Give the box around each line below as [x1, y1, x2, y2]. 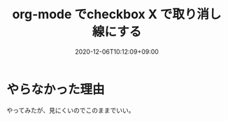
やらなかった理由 [6, 81, 106, 97]
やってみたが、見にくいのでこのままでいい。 [6, 106, 135, 114]
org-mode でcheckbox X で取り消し [12, 6, 222, 22]
